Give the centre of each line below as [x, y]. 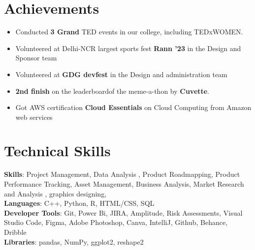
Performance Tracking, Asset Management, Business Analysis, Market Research [124, 184]
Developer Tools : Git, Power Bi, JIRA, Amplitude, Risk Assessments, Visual [123, 212]
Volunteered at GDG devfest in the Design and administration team [121, 74]
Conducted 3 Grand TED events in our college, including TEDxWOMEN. [129, 32]
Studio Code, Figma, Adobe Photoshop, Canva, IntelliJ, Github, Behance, [116, 222]
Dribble [15, 232]
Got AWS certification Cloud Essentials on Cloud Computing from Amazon [133, 107]
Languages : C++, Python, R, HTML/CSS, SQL [79, 203]
